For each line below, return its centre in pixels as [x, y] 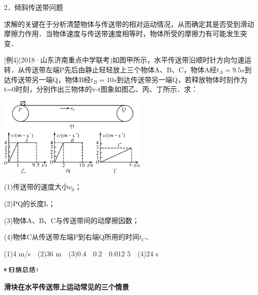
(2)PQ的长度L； [30, 203]
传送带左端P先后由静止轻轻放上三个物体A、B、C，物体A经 [121, 69]
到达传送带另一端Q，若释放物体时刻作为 [182, 79]
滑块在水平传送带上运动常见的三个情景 [66, 286]
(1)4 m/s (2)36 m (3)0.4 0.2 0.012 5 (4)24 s [81, 253]
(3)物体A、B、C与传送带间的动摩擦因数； [72, 220]
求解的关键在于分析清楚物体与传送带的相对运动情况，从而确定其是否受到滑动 [129, 24]
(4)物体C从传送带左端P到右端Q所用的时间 [72, 237]
